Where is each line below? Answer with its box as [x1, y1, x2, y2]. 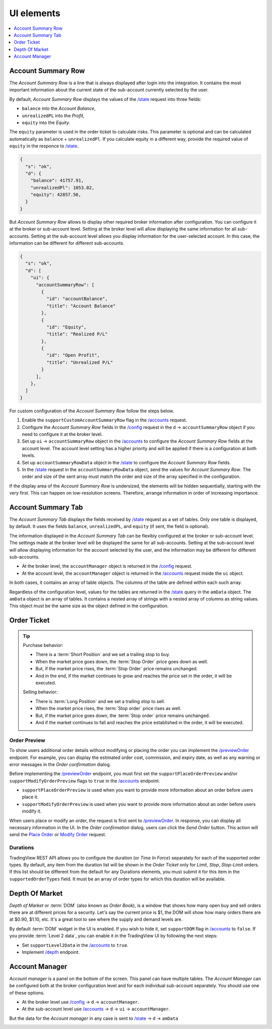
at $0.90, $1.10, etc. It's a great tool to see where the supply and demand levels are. [9, 916, 183, 923]
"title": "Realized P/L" [46, 331, 108, 337]
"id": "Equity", [46, 324, 87, 330]
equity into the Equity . [22, 119, 71, 126]
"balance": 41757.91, [30, 178, 84, 184]
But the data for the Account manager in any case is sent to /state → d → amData [9, 1015, 178, 1021]
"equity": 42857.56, [30, 192, 82, 198]
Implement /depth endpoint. [22, 949, 80, 955]
